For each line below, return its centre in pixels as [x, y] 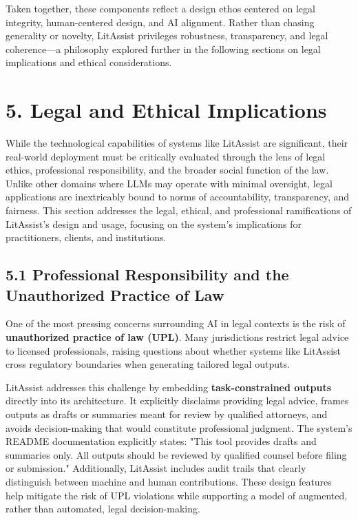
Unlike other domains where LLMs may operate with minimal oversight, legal [169, 183]
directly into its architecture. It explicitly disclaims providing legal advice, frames [177, 401]
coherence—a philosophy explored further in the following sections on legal [163, 49]
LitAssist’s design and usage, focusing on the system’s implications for [154, 223]
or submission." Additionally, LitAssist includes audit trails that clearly [156, 468]
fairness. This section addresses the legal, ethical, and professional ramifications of [179, 210]
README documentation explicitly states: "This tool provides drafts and [161, 441]
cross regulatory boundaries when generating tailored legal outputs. [148, 364]
